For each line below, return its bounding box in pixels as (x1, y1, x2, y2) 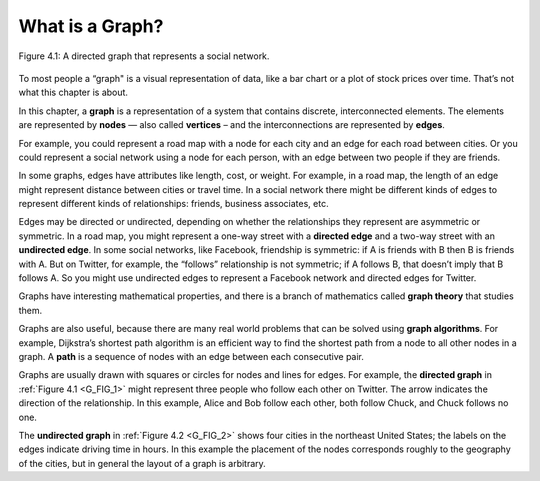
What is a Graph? (18, 15, 164, 37)
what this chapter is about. (18, 86, 129, 99)
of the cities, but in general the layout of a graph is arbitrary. (18, 457, 267, 469)
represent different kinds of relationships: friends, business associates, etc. (18, 198, 329, 210)
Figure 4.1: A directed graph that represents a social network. (18, 50, 270, 62)
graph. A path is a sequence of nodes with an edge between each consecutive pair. (18, 350, 365, 362)
